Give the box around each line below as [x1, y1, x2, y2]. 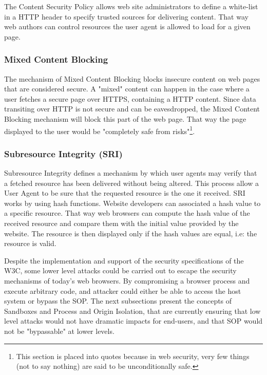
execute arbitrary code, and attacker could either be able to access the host [4, 285, 241, 296]
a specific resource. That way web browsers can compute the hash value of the [4, 208, 250, 218]
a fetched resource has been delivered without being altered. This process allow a [4, 177, 259, 188]
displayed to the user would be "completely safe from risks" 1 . [4, 124, 195, 136]
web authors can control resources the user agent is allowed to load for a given [4, 21, 251, 32]
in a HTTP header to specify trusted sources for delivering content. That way [4, 11, 249, 22]
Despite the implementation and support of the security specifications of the [4, 255, 244, 266]
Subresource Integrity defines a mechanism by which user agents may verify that [4, 167, 257, 178]
